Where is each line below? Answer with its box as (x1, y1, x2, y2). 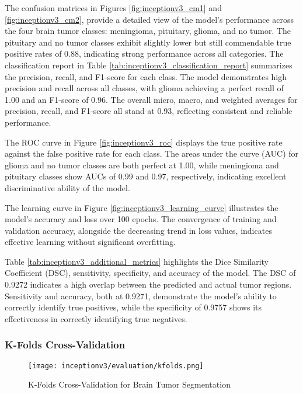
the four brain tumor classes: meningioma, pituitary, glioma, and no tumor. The (5, 25, 291, 37)
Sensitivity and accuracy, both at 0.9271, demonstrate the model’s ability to (5, 289, 277, 302)
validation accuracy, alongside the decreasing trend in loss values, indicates (5, 224, 272, 236)
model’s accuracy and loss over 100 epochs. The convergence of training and (5, 213, 277, 225)
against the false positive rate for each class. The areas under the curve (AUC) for (5, 147, 299, 160)
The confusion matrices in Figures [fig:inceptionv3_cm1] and (5, 2, 222, 13)
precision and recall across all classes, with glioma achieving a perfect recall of (5, 82, 284, 94)
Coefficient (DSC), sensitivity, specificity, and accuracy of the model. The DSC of (5, 267, 296, 279)
